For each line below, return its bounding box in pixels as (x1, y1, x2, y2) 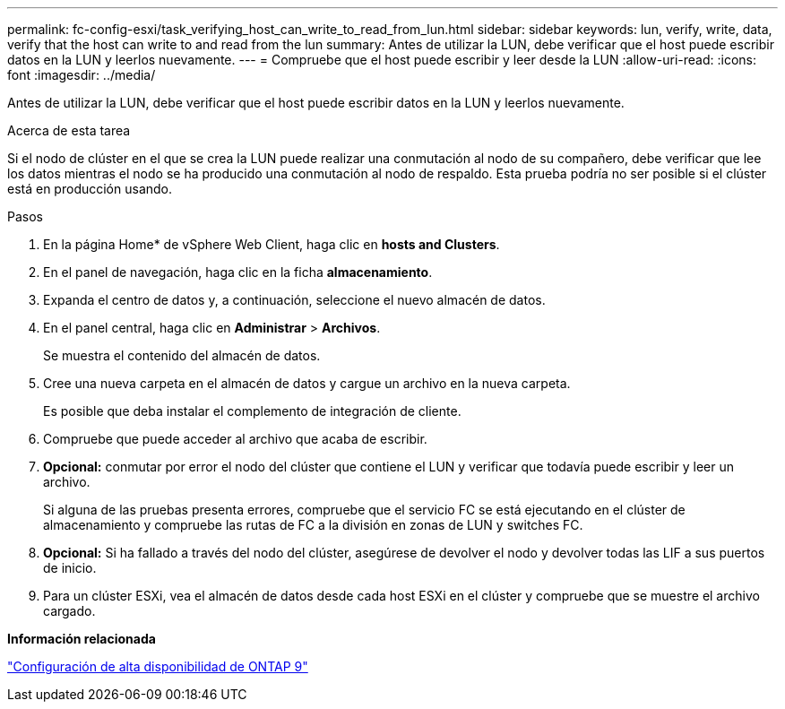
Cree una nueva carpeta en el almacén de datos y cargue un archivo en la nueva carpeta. (43, 376, 571, 391)
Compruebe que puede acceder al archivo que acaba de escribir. (43, 431, 427, 446)
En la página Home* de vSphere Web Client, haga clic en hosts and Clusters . (43, 237, 500, 252)
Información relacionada (7, 631, 156, 646)
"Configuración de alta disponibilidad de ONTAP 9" (7, 659, 308, 674)
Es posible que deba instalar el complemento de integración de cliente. (43, 403, 462, 419)
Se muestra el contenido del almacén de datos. (43, 348, 321, 363)
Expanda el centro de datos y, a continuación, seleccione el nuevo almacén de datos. (43, 292, 546, 307)
